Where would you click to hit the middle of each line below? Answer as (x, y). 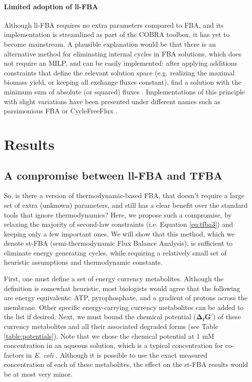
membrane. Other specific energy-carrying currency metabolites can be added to (124, 307)
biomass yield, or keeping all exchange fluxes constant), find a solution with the (123, 82)
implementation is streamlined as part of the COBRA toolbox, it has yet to (117, 34)
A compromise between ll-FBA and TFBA (113, 175)
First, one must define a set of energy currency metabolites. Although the (114, 279)
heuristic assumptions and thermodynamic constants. (83, 262)
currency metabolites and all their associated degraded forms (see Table (111, 326)
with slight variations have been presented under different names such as (112, 101)
